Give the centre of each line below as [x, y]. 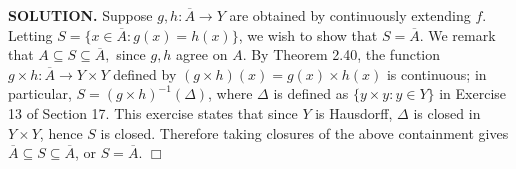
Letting [30, 34]
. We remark [457, 34]
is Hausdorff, [354, 112]
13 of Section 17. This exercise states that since [153, 112]
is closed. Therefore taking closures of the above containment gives [304, 132]
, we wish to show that [308, 34]
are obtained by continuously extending [350, 15]
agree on [202, 54]
